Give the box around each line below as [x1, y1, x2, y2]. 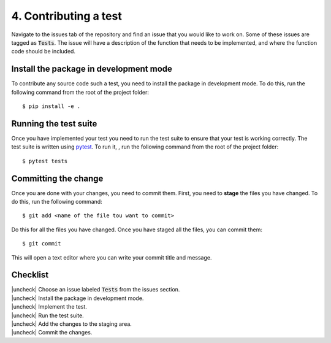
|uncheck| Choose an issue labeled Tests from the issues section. [11, 286, 180, 293]
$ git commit [22, 240, 61, 247]
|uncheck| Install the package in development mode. [11, 295, 144, 302]
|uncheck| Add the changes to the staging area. [11, 320, 132, 328]
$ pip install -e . [22, 103, 81, 110]
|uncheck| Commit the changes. [11, 329, 93, 336]
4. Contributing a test [11, 9, 122, 23]
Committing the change [11, 173, 104, 183]
